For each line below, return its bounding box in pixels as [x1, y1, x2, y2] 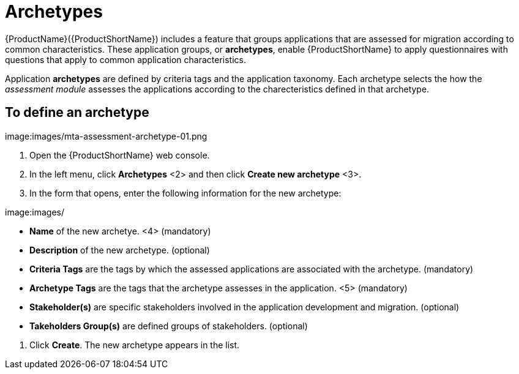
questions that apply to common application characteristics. [5, 54, 246, 65]
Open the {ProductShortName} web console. [29, 149, 210, 160]
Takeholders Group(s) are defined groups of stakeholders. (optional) [29, 320, 308, 331]
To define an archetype [5, 105, 149, 121]
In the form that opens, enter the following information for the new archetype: [29, 187, 342, 198]
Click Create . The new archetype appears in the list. [29, 339, 240, 350]
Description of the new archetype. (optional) [29, 244, 210, 255]
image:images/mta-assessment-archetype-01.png [5, 130, 207, 141]
